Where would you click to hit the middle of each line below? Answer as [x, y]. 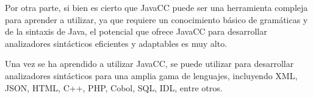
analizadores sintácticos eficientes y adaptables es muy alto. [116, 43]
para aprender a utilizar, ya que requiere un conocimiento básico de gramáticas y [156, 19]
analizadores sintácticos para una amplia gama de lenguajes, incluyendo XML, [151, 75]
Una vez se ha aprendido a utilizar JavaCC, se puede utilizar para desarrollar [149, 64]
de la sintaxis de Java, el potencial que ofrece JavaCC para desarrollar [136, 31]
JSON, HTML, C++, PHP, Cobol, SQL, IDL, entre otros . [114, 87]
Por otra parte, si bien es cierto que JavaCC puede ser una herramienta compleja [156, 7]
